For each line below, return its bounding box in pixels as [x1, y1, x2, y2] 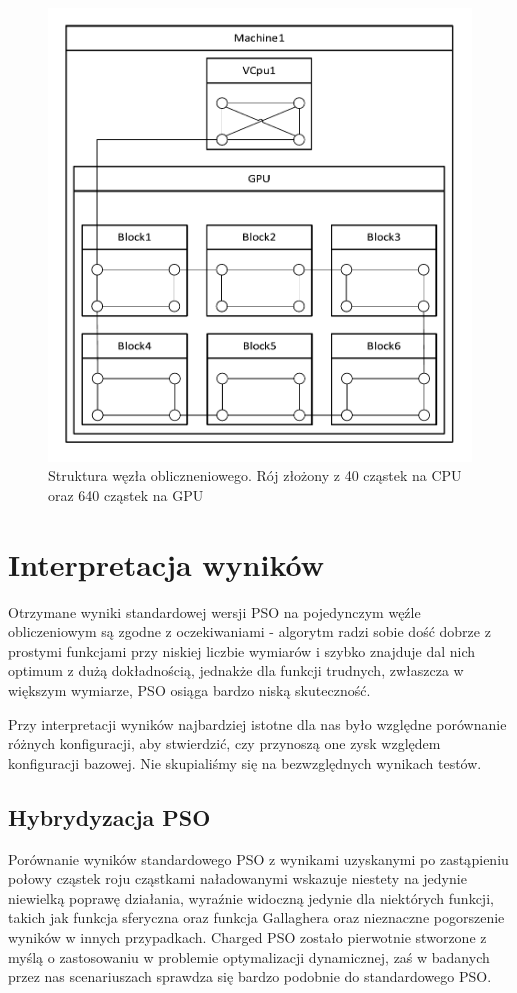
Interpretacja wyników [8, 543, 325, 584]
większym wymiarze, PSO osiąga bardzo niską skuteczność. [8, 680, 371, 701]
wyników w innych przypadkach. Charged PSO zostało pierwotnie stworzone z [8, 927, 487, 948]
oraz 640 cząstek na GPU [48, 484, 204, 505]
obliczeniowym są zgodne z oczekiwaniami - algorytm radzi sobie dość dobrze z [8, 621, 491, 642]
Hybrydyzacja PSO [8, 801, 211, 832]
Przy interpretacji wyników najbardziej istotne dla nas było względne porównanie [8, 713, 507, 734]
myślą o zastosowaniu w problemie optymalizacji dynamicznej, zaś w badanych [8, 946, 490, 967]
